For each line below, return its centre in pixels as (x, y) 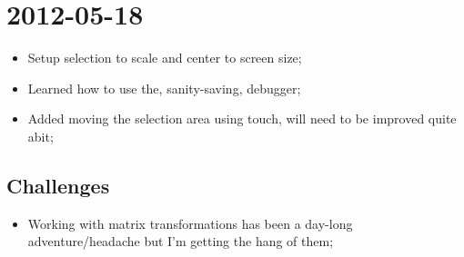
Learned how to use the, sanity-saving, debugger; (164, 88)
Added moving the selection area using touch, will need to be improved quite (242, 119)
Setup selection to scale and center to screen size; (165, 58)
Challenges (58, 185)
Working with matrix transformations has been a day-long (190, 223)
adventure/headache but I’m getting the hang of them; (181, 241)
